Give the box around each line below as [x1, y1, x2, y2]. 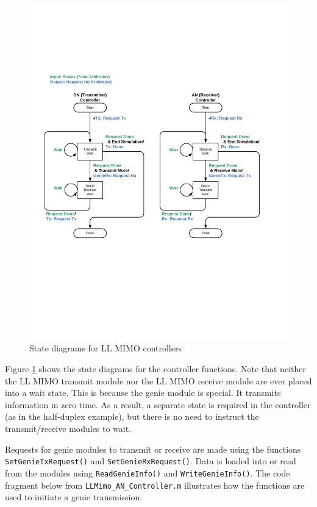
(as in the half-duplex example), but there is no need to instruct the [5, 410, 259, 423]
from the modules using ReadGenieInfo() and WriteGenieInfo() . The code [5, 466, 290, 479]
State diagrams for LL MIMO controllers [29, 342, 182, 354]
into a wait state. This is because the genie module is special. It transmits [5, 386, 281, 399]
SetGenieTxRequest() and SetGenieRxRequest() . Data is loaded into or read [5, 455, 296, 467]
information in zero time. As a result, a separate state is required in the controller [5, 398, 311, 411]
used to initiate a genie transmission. [5, 491, 143, 503]
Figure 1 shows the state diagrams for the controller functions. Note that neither [5, 362, 306, 375]
